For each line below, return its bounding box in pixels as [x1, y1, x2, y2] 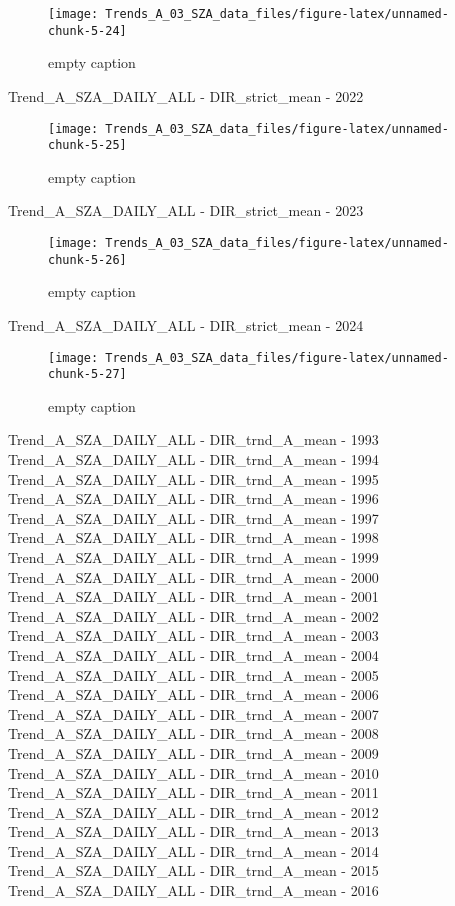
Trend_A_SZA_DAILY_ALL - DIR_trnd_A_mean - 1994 [8, 449, 379, 469]
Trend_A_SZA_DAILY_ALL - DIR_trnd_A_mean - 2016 [8, 880, 379, 901]
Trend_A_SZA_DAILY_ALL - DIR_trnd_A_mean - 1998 [8, 527, 379, 548]
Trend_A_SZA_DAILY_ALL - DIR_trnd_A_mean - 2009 [8, 742, 379, 763]
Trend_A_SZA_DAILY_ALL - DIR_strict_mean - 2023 [8, 200, 364, 221]
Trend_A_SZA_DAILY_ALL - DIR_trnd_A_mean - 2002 [8, 605, 379, 626]
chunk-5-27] [48, 367, 127, 382]
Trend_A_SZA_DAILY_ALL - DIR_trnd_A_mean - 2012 [8, 801, 379, 822]
